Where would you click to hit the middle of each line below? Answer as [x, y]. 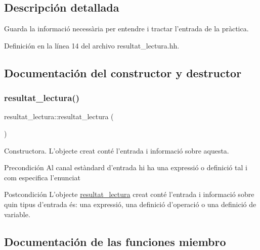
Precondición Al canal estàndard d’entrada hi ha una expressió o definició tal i [126, 167]
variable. [17, 214]
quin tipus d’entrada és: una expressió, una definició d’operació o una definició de [130, 204]
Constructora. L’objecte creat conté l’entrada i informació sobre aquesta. [117, 150]
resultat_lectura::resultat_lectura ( [59, 116]
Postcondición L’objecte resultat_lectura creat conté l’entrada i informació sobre [129, 194]
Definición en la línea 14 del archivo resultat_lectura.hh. [92, 45]
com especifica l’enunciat [42, 177]
